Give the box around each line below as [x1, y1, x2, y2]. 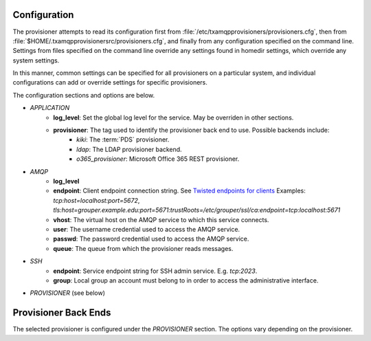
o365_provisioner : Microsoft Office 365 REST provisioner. [76, 155, 240, 163]
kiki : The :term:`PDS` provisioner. [76, 135, 170, 144]
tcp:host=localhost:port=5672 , [53, 196, 140, 204]
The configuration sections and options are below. [12, 91, 155, 99]
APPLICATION [30, 104, 70, 112]
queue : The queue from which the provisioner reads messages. [53, 244, 234, 252]
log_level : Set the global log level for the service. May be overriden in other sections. [53, 113, 294, 122]
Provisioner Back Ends [12, 307, 111, 319]
